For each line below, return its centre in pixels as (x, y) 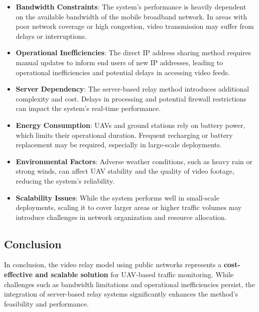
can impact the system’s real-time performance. (88, 108)
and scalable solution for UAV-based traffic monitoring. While (134, 274)
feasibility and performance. (47, 303)
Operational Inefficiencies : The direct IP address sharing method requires (133, 52)
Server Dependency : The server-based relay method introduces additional (132, 89)
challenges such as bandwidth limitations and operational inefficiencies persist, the (129, 284)
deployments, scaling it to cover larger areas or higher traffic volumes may (129, 207)
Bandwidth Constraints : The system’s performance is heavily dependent (131, 6)
